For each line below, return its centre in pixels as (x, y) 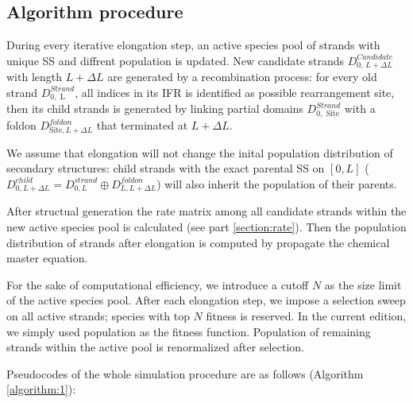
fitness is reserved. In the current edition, (306, 315)
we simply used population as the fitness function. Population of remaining (189, 331)
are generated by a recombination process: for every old (242, 77)
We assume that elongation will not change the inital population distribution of (200, 152)
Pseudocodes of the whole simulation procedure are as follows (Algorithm (185, 373)
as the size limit (363, 284)
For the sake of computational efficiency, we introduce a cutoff (158, 284)
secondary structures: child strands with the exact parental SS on (166, 168)
